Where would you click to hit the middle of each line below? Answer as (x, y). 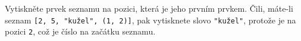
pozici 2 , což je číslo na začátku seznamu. (80, 31)
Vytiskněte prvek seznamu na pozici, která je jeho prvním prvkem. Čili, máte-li (149, 8)
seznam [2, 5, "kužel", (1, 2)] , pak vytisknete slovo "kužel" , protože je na (150, 20)
